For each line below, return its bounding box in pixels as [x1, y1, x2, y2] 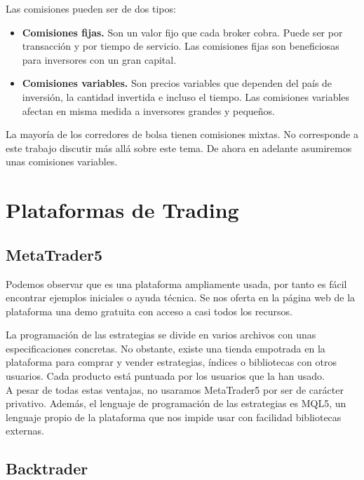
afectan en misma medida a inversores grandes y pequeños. [22, 103, 275, 118]
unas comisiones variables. [6, 154, 118, 169]
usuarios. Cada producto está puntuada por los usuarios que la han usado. [6, 369, 325, 383]
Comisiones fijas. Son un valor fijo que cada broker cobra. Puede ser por [22, 25, 343, 39]
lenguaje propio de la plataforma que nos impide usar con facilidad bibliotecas [6, 409, 342, 424]
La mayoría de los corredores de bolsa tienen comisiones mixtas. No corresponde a [6, 127, 358, 142]
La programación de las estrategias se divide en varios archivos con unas [6, 327, 316, 342]
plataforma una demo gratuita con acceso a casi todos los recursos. [6, 303, 292, 318]
